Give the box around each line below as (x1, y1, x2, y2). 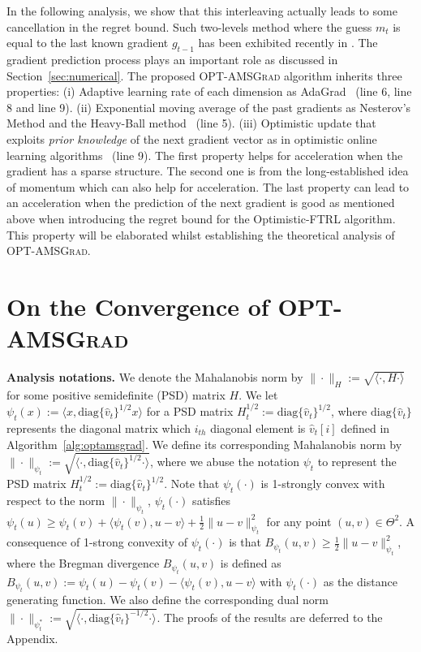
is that (229, 533, 261, 551)
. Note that (164, 475, 220, 492)
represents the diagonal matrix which (6, 420, 191, 437)
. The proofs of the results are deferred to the (157, 608, 383, 625)
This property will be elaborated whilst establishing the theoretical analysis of (6, 226, 395, 243)
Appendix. (6, 629, 58, 646)
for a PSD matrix (146, 403, 234, 420)
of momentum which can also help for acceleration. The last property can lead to (6, 178, 410, 195)
